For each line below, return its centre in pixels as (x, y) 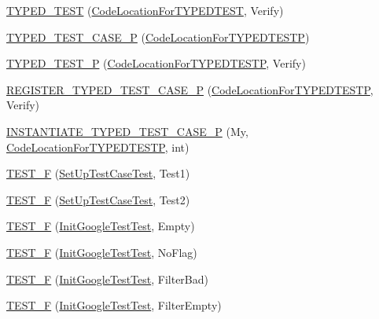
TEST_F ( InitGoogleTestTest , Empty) (101, 226)
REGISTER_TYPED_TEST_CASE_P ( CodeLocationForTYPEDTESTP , (190, 89)
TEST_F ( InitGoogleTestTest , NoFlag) (102, 252)
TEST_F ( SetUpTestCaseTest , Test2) (98, 199)
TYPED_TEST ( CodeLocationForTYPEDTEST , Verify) (145, 10)
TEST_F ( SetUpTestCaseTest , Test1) (98, 173)
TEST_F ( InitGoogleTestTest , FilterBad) (107, 279)
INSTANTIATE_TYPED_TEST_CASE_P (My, (127, 131)
